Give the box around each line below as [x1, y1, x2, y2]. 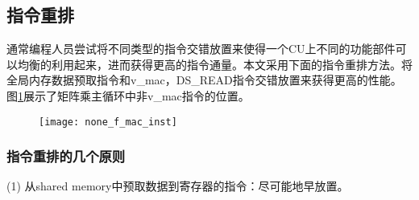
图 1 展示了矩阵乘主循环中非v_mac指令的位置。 [6, 87, 250, 104]
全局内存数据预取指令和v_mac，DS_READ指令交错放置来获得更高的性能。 [6, 71, 402, 88]
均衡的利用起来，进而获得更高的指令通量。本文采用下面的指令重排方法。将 [17, 55, 413, 72]
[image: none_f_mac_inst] [39, 116, 177, 128]
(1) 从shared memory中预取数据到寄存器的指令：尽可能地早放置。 [6, 178, 349, 194]
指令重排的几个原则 [6, 146, 126, 166]
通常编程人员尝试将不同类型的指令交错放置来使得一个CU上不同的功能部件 [6, 40, 396, 57]
